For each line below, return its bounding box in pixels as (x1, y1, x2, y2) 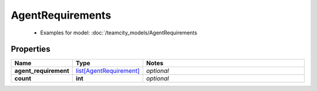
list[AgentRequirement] (75, 67, 140, 75)
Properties (11, 44, 50, 54)
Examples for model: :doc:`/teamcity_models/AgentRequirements (40, 29, 198, 36)
